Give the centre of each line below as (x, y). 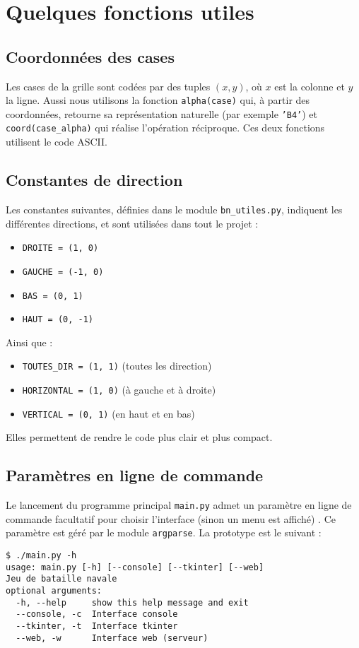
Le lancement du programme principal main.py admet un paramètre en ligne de (179, 505)
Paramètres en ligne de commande (135, 475)
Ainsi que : (29, 342)
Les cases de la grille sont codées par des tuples (108, 86)
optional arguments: (54, 591)
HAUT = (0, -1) (58, 320)
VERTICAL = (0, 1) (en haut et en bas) (108, 413)
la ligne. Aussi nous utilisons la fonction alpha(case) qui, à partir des (158, 100)
